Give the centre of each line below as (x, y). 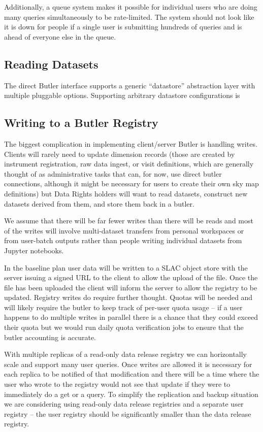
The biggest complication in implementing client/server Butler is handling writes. (131, 143)
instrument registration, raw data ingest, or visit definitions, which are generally (129, 164)
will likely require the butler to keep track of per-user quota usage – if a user (123, 307)
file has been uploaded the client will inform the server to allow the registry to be (131, 287)
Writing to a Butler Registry (81, 123)
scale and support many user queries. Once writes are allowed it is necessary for (128, 364)
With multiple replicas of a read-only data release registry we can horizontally (126, 354)
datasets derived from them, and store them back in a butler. (99, 203)
